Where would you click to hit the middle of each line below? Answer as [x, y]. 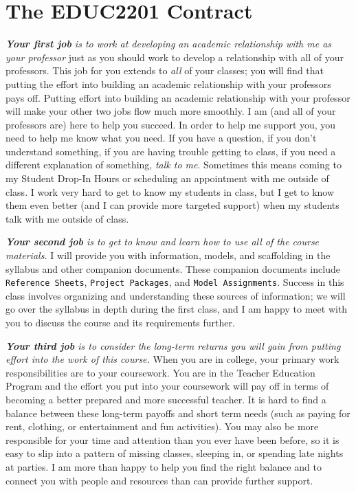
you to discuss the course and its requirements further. [120, 323]
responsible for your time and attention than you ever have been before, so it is [173, 439]
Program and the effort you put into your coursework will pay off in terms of [167, 386]
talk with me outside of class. [67, 218]
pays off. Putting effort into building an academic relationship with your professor [178, 97]
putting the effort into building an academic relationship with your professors [168, 83]
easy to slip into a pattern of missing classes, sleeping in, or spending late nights [175, 453]
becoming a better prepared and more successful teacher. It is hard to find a [166, 400]
